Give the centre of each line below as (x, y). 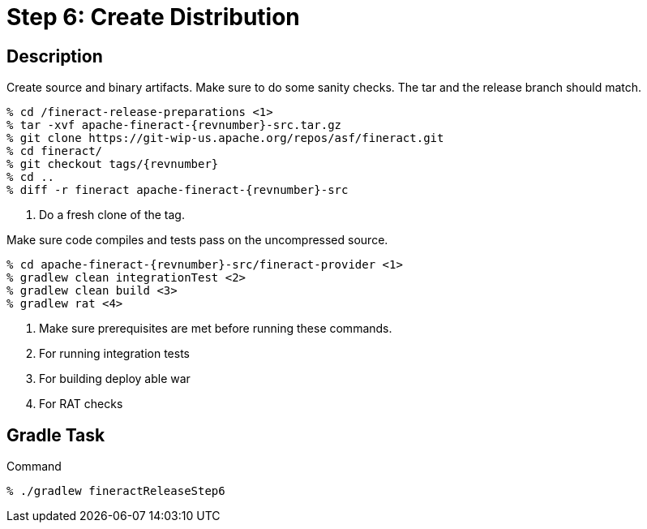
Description (55, 56)
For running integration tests (114, 354)
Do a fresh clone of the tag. (112, 215)
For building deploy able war (115, 379)
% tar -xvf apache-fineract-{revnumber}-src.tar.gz (174, 125)
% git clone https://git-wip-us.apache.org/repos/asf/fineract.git (225, 138)
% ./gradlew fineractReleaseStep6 (116, 491)
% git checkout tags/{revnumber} (113, 164)
